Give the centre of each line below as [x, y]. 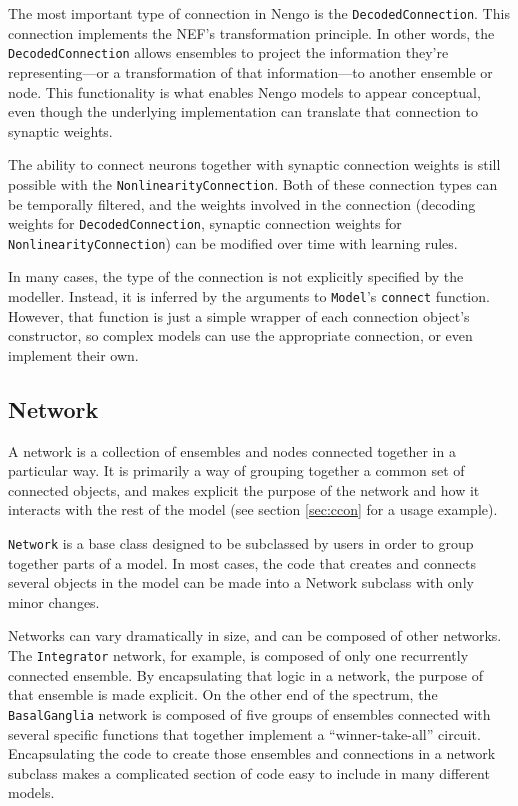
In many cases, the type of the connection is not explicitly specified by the [236, 276]
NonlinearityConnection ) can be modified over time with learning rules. [233, 242]
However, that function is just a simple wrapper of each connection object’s [239, 315]
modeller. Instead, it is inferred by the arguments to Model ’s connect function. [249, 296]
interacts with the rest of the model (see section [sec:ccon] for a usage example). [253, 509]
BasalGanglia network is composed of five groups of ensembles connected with [249, 713]
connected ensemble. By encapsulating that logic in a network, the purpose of [245, 674]
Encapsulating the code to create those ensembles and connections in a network [252, 753]
